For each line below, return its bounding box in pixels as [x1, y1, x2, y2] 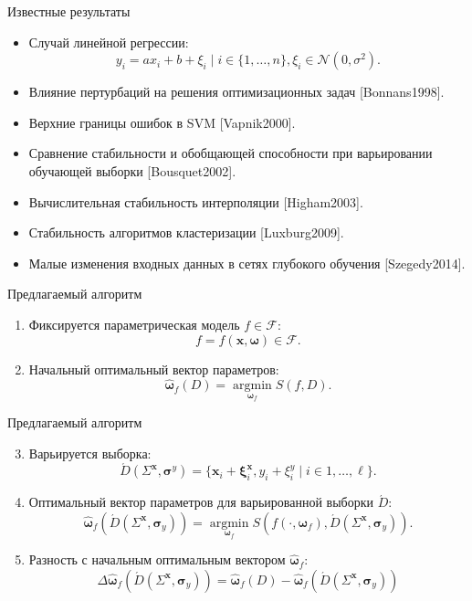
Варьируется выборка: [28, 443, 152, 462]
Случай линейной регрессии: [28, 32, 189, 51]
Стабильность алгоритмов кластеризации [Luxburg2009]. [28, 223, 344, 242]
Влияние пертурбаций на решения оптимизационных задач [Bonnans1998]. [28, 82, 445, 101]
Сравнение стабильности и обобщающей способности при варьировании [28, 143, 433, 163]
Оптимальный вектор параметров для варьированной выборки [28, 492, 373, 511]
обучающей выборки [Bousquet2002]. [28, 161, 236, 180]
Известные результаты [7, 2, 131, 20]
